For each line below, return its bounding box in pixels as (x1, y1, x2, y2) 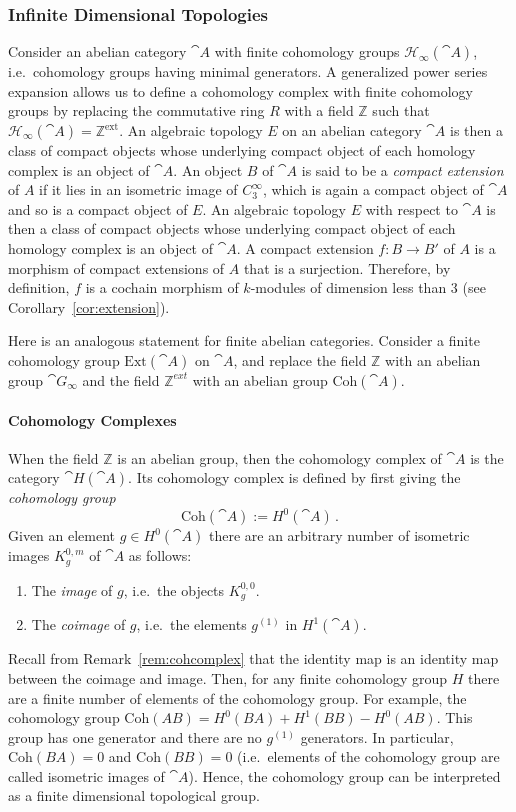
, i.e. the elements (136, 614, 247, 635)
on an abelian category (282, 120, 422, 140)
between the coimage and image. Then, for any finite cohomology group (8, 667, 448, 688)
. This (436, 707, 473, 728)
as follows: (128, 545, 192, 566)
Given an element (8, 525, 116, 546)
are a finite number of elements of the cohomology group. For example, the (8, 687, 467, 708)
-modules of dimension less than (250, 277, 447, 298)
